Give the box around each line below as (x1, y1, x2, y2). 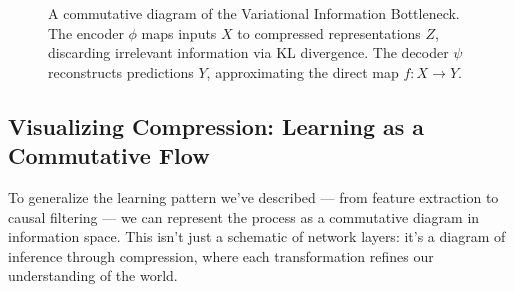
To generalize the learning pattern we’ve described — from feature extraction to (8, 186, 499, 207)
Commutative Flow (8, 140, 210, 171)
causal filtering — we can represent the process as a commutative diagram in (8, 206, 480, 227)
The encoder (48, 22, 124, 43)
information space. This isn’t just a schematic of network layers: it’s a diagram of (8, 226, 506, 247)
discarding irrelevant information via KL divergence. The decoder (48, 42, 449, 63)
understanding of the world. (8, 265, 178, 286)
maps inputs (141, 22, 217, 43)
